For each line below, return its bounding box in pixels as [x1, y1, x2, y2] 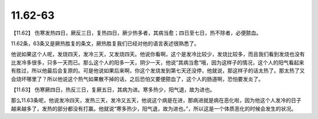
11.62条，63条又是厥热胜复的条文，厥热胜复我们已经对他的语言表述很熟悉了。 [11, 40, 200, 47]
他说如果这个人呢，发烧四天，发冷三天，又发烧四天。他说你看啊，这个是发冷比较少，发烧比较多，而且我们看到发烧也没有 [11, 50, 305, 58]
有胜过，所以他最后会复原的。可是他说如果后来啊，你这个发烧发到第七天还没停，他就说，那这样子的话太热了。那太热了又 [11, 67, 305, 74]
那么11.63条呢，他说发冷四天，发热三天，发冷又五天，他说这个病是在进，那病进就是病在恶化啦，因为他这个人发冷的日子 [11, 97, 302, 104]
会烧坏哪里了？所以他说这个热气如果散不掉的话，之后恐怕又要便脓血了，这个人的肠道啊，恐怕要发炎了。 [11, 75, 264, 82]
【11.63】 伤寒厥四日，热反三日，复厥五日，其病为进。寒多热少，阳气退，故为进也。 [11, 86, 216, 93]
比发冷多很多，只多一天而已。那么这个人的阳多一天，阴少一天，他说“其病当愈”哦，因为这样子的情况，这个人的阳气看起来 [11, 59, 304, 66]
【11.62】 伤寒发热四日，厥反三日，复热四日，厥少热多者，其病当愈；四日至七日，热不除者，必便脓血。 [11, 29, 262, 36]
